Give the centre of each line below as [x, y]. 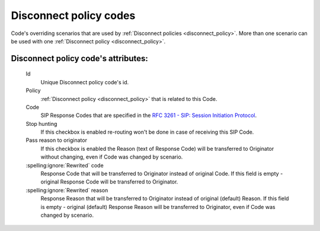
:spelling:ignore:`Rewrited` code [65, 165]
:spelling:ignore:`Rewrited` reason [67, 190]
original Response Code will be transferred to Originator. [109, 182]
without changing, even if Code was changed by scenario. [112, 157]
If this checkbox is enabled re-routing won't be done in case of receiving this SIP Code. [147, 132]
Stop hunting [41, 124]
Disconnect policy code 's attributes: [79, 58]
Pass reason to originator [56, 140]
